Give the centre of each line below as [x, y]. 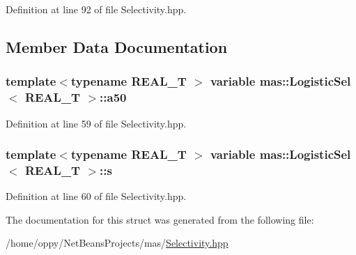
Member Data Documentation [117, 46]
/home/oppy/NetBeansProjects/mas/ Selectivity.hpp [117, 243]
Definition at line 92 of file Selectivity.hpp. [96, 9]
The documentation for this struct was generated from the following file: [160, 219]
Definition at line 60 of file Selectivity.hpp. [96, 196]
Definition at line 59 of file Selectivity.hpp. [96, 123]
